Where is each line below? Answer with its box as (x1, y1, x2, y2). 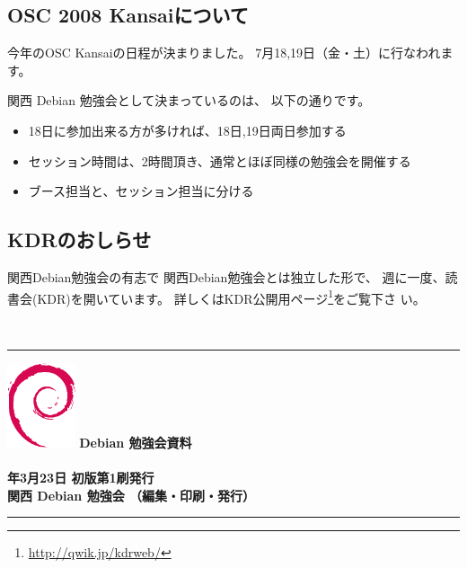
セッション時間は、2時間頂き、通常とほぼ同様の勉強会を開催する (28, 151, 411, 170)
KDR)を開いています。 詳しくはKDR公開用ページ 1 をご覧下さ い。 (37, 286, 426, 307)
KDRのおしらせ (7, 226, 152, 253)
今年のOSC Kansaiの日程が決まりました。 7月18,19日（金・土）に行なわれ (7, 43, 441, 62)
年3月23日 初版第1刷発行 (7, 468, 154, 487)
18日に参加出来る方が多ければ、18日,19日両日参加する (28, 120, 347, 139)
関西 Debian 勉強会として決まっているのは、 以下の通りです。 (7, 91, 371, 110)
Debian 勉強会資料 (79, 433, 192, 452)
